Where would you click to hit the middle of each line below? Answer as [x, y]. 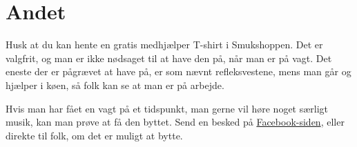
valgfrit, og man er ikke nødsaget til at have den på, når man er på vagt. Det [169, 58]
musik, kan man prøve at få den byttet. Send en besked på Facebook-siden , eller [175, 122]
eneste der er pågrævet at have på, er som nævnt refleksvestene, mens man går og [178, 71]
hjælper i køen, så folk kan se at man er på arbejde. [115, 85]
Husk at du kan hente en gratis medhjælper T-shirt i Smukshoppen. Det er [164, 45]
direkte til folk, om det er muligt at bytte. [94, 135]
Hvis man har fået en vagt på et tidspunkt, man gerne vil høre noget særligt [167, 108]
